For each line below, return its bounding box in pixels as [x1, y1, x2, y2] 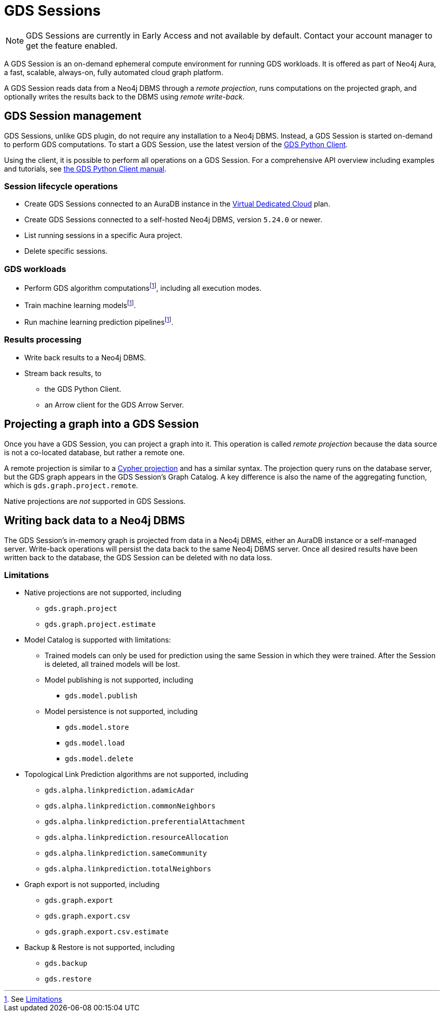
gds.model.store [65, 723, 129, 732]
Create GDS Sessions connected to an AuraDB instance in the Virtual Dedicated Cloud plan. [24, 199, 330, 209]
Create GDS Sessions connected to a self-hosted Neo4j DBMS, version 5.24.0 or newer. [24, 215, 322, 224]
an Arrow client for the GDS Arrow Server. [45, 400, 184, 409]
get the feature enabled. [26, 40, 118, 51]
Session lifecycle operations [4, 181, 118, 191]
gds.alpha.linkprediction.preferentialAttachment [45, 818, 246, 826]
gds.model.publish [65, 692, 138, 700]
